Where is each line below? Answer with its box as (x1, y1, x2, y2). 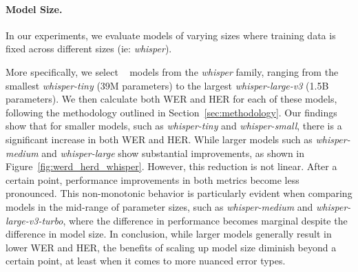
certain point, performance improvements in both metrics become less (6, 172, 299, 187)
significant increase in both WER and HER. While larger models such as (6, 132, 313, 146)
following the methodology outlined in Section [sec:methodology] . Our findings (6, 105, 337, 119)
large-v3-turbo (6, 213, 63, 227)
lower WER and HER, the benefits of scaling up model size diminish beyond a (6, 240, 337, 254)
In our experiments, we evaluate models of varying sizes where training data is (6, 28, 336, 42)
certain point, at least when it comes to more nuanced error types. (6, 253, 286, 268)
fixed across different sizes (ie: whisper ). (6, 41, 172, 56)
